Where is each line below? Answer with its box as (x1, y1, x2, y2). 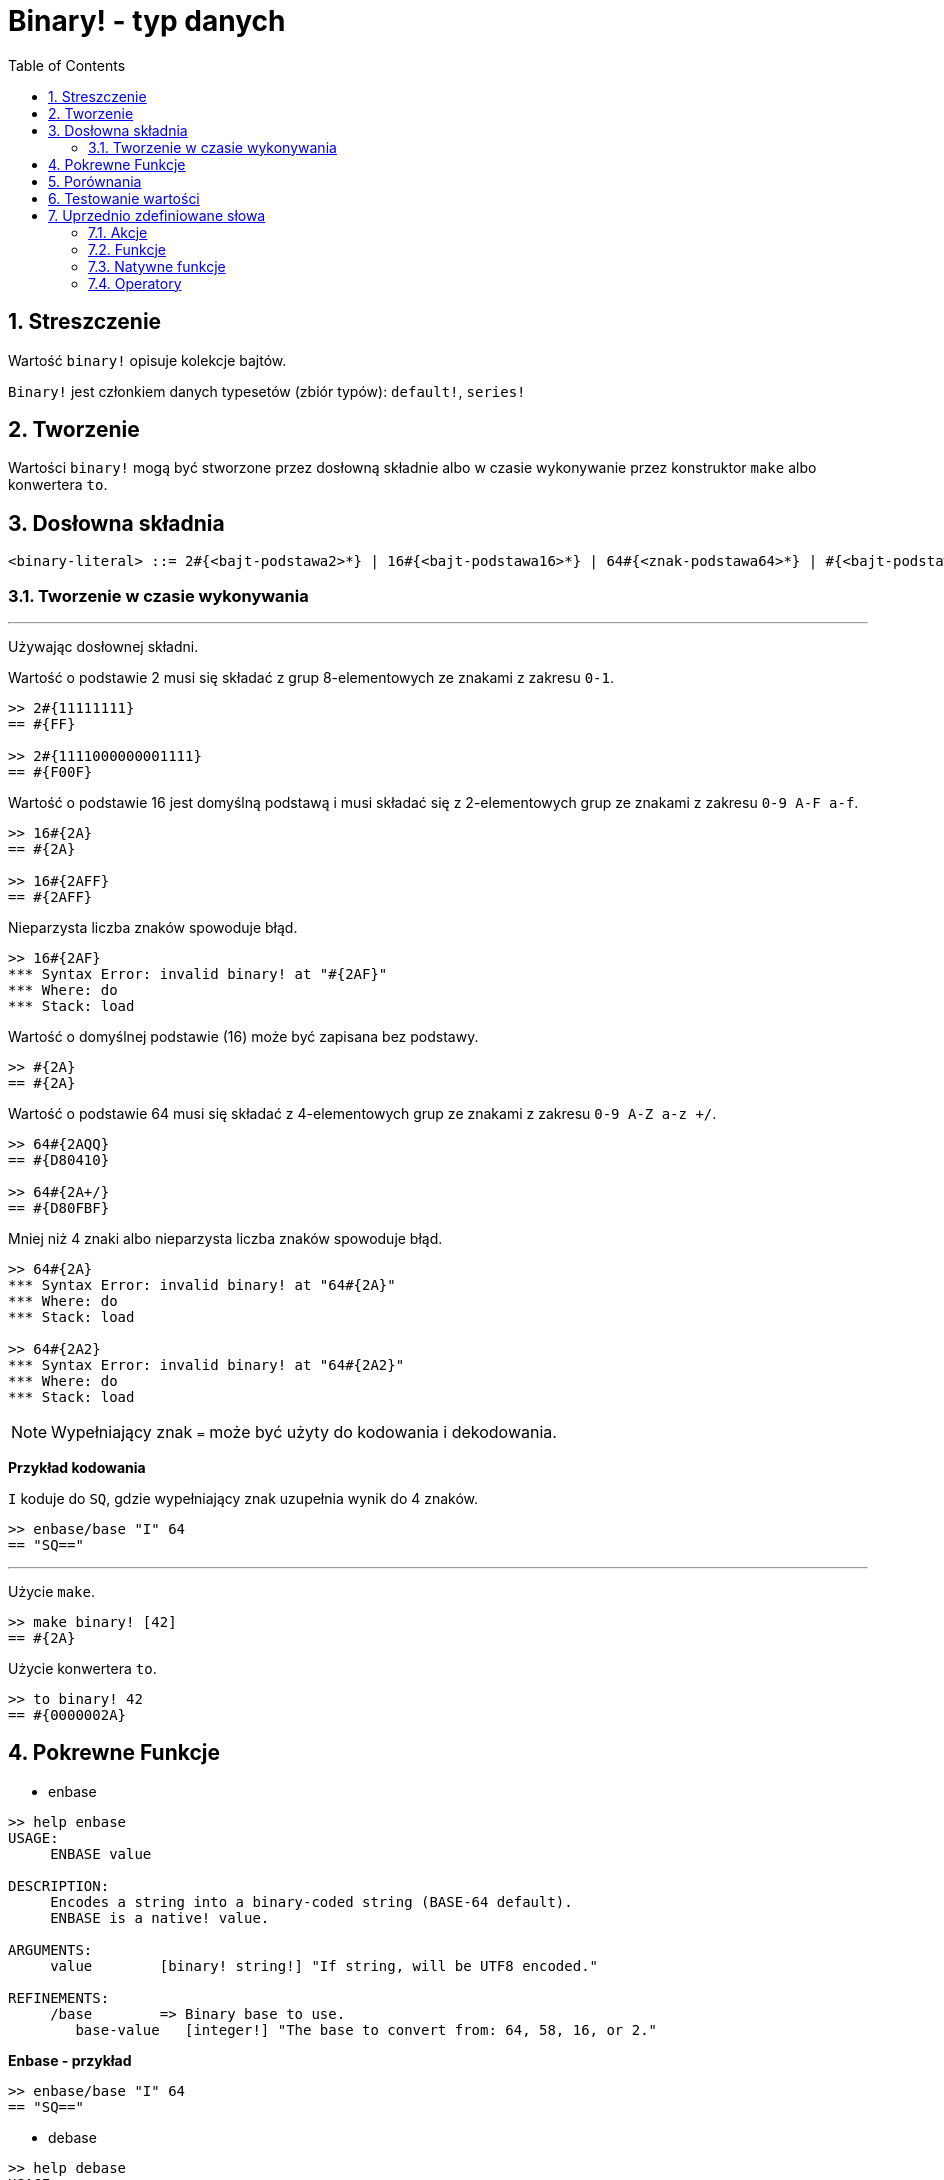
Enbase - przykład (8, 2051, 132, 2069)
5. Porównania (48, 172, 142, 190)
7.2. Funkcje (88, 240, 166, 258)
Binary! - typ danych (8, 4, 286, 38)
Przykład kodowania (8, 1459, 146, 1477)
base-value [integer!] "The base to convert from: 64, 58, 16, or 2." (75, 2021, 658, 2038)
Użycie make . (8, 1583, 95, 1601)
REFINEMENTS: (8, 1989, 110, 2006)
